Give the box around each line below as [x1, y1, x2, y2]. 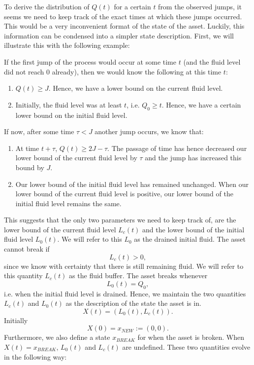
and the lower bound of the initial [142, 224, 245, 234]
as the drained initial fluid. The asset [134, 234, 246, 244]
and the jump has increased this [145, 152, 242, 163]
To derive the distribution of [4, 1, 90, 11]
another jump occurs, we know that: [95, 126, 204, 137]
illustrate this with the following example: [4, 40, 130, 50]
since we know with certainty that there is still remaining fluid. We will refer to [4, 260, 244, 271]
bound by [15, 162, 44, 172]
